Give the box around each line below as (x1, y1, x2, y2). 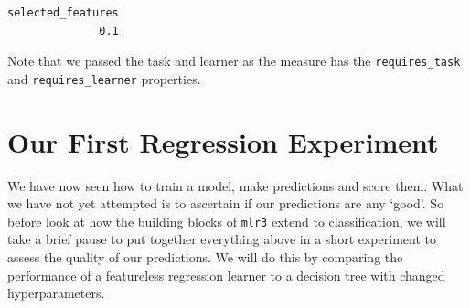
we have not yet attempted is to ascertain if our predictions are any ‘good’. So (7, 194, 444, 213)
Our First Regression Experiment (7, 122, 439, 160)
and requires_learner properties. (7, 69, 201, 88)
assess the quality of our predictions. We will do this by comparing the (7, 248, 403, 267)
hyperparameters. (7, 283, 105, 303)
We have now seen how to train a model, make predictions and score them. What (7, 175, 464, 195)
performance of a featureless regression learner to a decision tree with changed (7, 265, 445, 284)
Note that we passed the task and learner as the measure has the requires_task (7, 51, 461, 70)
